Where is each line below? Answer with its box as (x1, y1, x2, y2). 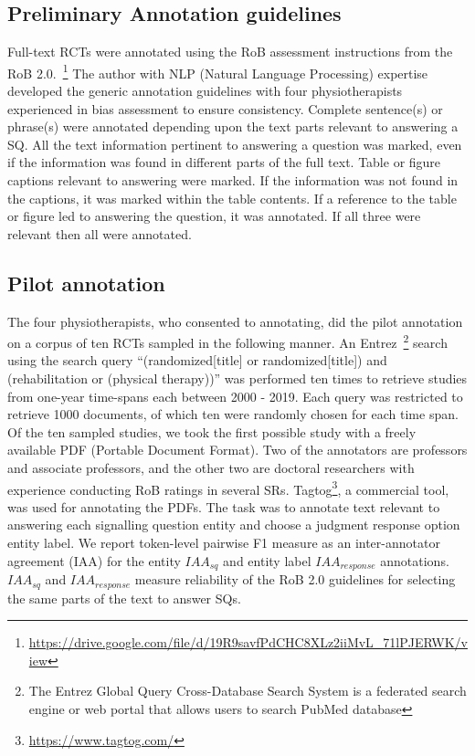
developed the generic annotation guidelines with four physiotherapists (7, 81, 403, 100)
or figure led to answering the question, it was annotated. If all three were (7, 206, 421, 226)
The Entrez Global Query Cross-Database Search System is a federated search (28, 681, 467, 700)
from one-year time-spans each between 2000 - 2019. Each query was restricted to (7, 386, 463, 405)
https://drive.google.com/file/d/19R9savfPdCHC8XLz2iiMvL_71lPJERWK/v (28, 633, 468, 652)
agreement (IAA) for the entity (7, 551, 181, 570)
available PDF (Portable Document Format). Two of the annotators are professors (7, 440, 468, 459)
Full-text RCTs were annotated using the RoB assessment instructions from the (7, 42, 453, 61)
